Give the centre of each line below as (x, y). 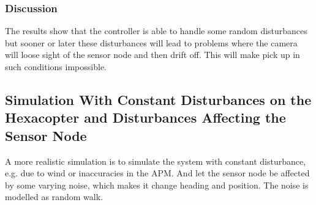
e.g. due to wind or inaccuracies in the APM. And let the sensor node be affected (157, 173)
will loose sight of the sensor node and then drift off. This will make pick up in (152, 55)
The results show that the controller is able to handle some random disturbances (156, 31)
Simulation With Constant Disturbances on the (158, 99)
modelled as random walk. (54, 197)
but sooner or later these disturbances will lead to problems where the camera (151, 42)
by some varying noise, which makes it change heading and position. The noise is (157, 185)
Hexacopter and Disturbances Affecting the (145, 117)
